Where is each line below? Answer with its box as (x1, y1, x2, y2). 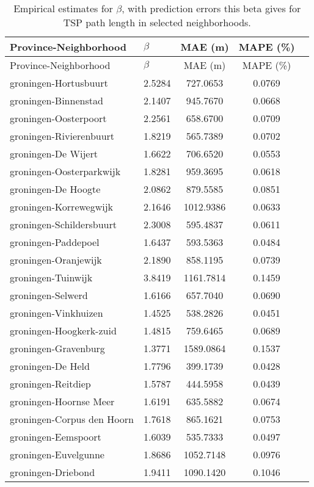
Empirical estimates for (13, 1, 113, 15)
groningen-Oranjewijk (10, 253, 102, 267)
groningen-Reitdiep (10, 377, 91, 391)
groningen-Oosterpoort (10, 111, 107, 125)
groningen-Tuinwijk (10, 270, 93, 284)
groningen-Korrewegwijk (10, 200, 114, 214)
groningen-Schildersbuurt (10, 217, 117, 231)
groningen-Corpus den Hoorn (10, 412, 134, 426)
